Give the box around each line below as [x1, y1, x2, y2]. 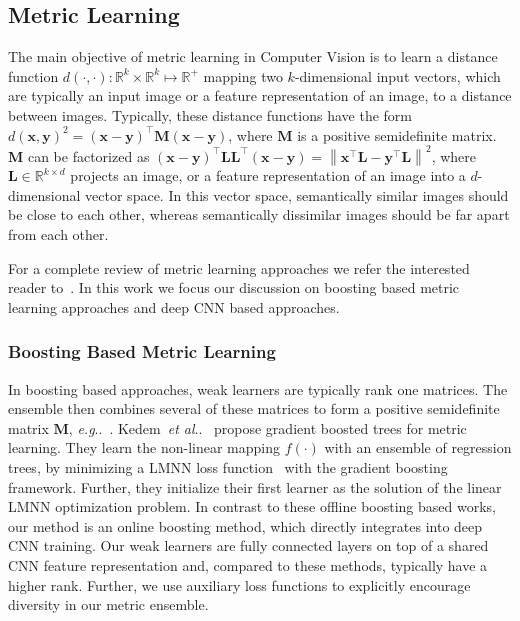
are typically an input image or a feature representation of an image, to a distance [8, 85, 512, 106]
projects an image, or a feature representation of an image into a [70, 165, 466, 186]
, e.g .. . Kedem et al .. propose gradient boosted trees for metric [68, 417, 467, 438]
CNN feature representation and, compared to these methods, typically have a [8, 555, 488, 576]
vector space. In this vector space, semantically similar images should [85, 184, 509, 205]
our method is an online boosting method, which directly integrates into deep [8, 515, 483, 536]
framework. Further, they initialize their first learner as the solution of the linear [8, 476, 502, 497]
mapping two [203, 65, 283, 86]
